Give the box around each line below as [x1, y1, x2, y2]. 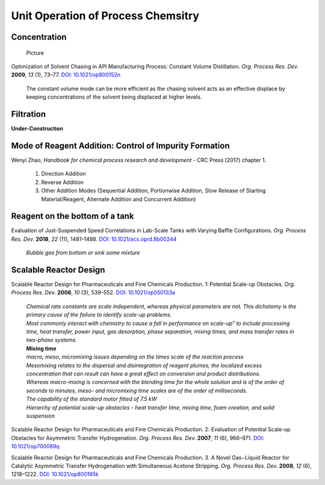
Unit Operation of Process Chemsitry [11, 9, 200, 22]
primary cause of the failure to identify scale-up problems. [26, 311, 172, 318]
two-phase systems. [26, 336, 78, 344]
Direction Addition [41, 170, 87, 178]
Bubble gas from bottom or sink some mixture [26, 249, 140, 256]
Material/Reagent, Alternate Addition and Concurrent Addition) [41, 196, 196, 203]
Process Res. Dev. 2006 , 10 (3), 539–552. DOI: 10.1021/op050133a [11, 289, 176, 296]
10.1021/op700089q [11, 443, 60, 450]
